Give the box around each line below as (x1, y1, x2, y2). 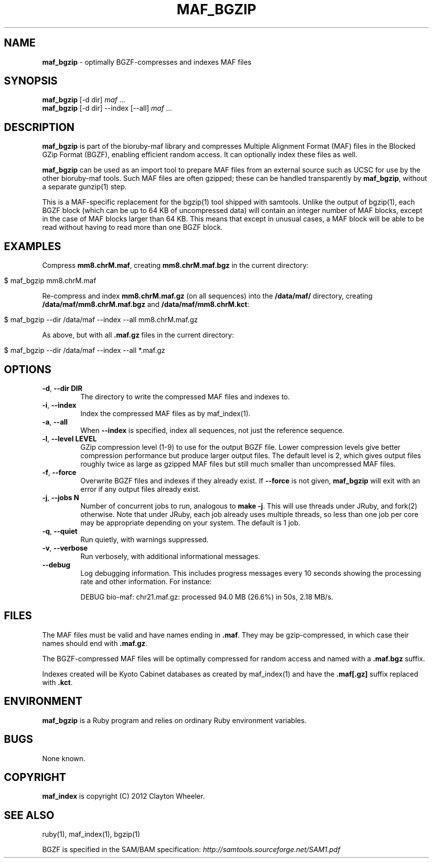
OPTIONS (4, 363, 51, 376)
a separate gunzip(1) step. (42, 182, 127, 191)
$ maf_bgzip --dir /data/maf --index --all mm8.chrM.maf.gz (4, 315, 198, 324)
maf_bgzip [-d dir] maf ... (42, 95, 126, 104)
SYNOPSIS (4, 75, 58, 87)
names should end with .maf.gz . (42, 639, 148, 647)
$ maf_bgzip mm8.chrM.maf (4, 276, 96, 285)
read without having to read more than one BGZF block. (42, 223, 223, 232)
